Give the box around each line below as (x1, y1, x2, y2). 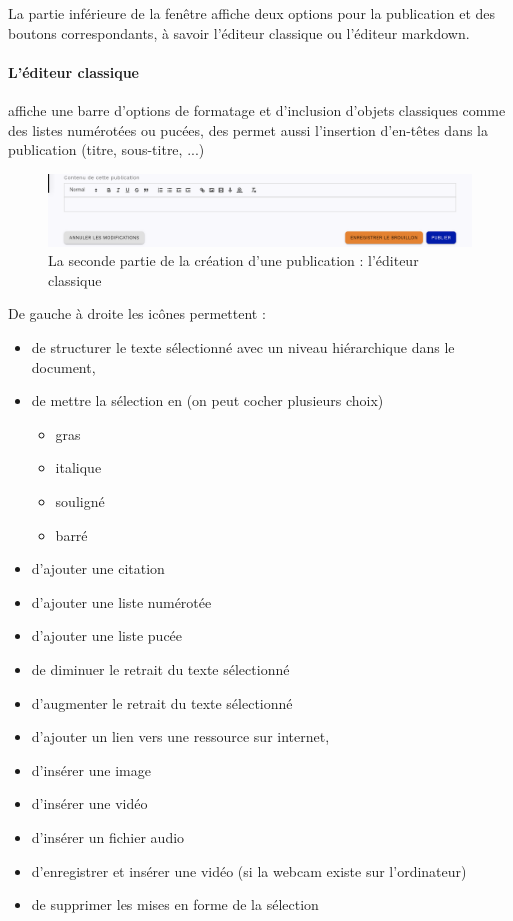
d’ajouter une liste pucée (31, 625, 183, 646)
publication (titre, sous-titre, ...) (8, 139, 205, 160)
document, (31, 356, 96, 377)
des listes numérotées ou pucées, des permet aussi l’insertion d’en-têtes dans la (8, 119, 489, 140)
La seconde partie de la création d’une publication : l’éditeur (48, 250, 419, 271)
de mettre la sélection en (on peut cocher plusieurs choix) (31, 390, 384, 411)
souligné (55, 490, 105, 511)
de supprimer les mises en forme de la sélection (31, 894, 319, 915)
